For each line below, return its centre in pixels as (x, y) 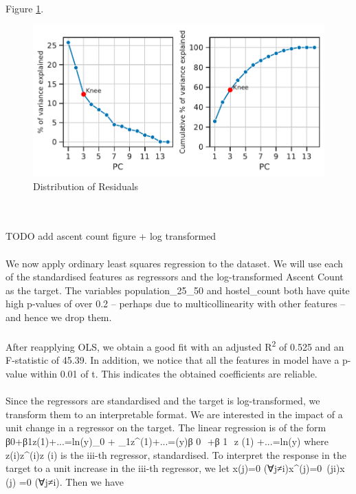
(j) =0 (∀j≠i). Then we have (65, 481)
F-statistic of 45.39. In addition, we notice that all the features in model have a (173, 360)
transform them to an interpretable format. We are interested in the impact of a (174, 414)
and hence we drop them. (59, 317)
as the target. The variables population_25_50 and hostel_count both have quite (178, 290)
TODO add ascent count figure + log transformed (111, 236)
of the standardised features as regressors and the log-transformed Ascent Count (175, 277)
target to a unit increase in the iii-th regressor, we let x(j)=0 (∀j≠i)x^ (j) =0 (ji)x (175, 468)
